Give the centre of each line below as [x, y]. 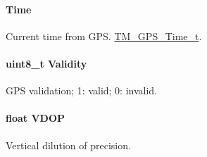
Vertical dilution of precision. [68, 145]
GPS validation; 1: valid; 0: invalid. [82, 90]
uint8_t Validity [46, 63]
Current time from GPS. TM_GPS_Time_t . [104, 36]
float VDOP [36, 118]
